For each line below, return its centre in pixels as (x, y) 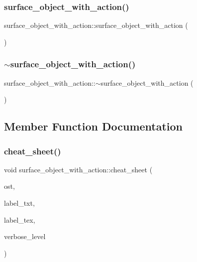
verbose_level (25, 236)
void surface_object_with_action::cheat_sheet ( (78, 169)
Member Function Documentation (94, 126)
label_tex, (20, 219)
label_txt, (19, 203)
